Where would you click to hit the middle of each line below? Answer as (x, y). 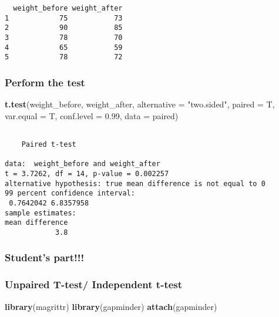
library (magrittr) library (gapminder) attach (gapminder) (111, 306)
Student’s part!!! (45, 257)
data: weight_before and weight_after (83, 164)
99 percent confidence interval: (70, 193)
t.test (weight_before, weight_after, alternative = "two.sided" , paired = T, (140, 104)
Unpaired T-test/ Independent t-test (94, 284)
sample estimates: (41, 213)
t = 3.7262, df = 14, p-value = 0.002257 (87, 173)
